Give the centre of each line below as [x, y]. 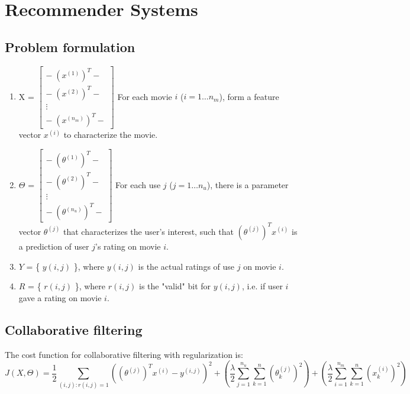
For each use [138, 184]
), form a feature [249, 96]
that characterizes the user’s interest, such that [148, 231]
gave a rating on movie [60, 297]
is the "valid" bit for [175, 286]
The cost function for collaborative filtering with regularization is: [124, 354]
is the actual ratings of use [186, 266]
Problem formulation [70, 46]
